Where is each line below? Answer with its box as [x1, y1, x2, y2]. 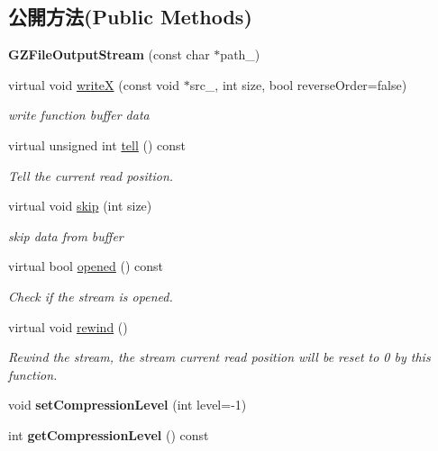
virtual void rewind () [8, 317, 128, 336]
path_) [220, 45, 260, 64]
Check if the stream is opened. [8, 286, 173, 305]
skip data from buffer [8, 226, 123, 245]
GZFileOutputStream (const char [8, 45, 210, 64]
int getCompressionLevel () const [8, 425, 209, 444]
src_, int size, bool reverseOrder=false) [189, 75, 407, 94]
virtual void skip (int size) [8, 196, 152, 215]
